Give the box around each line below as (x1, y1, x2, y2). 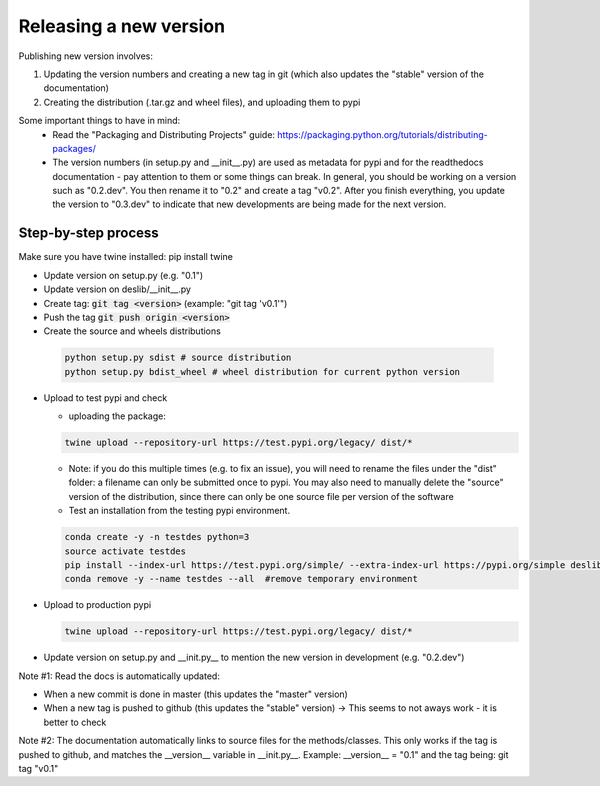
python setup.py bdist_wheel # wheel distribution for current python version (64, 366, 460, 377)
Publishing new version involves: (18, 50, 154, 62)
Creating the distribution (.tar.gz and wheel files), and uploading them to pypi (43, 96, 361, 108)
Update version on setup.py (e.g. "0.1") (43, 269, 204, 281)
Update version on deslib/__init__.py (43, 283, 192, 295)
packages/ (52, 142, 97, 154)
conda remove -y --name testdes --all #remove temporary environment (64, 573, 419, 585)
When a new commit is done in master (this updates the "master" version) (43, 688, 349, 700)
